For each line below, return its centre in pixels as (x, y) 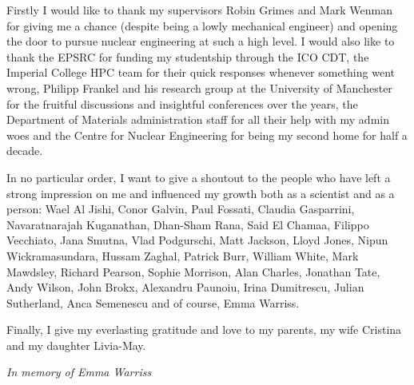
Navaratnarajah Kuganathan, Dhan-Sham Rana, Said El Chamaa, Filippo (188, 224)
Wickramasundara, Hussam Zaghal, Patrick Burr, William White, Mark (183, 255)
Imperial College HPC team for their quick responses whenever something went (201, 72)
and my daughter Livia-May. (76, 345)
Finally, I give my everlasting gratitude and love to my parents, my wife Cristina (204, 329)
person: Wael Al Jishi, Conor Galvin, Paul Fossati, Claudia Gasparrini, (181, 209)
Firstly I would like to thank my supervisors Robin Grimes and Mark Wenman (199, 10)
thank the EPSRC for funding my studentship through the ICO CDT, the (188, 56)
